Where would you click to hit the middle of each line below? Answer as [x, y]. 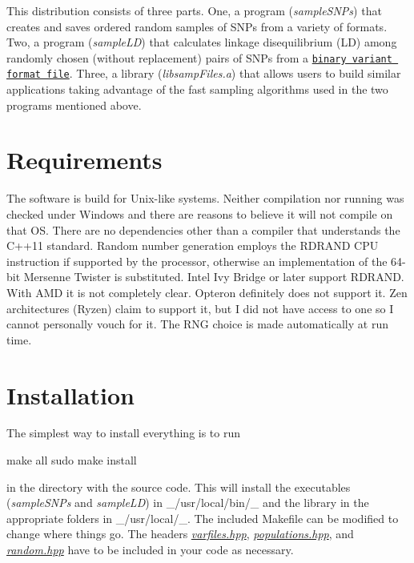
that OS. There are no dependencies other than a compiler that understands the [203, 229]
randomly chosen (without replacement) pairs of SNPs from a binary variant [199, 57]
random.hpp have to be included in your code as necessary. [150, 550]
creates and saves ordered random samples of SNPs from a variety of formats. [197, 26]
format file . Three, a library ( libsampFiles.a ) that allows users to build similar [204, 73]
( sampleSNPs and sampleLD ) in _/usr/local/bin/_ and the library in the [188, 503]
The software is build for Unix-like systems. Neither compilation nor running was [205, 198]
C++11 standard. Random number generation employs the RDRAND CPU [193, 245]
